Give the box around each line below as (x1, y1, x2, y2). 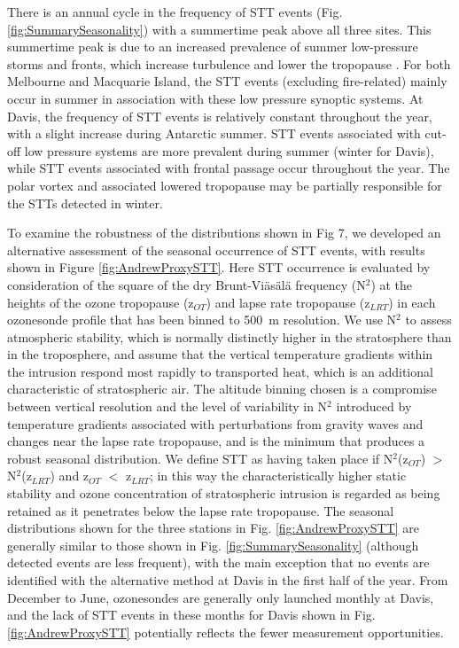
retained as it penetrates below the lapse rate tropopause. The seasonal (7, 501, 394, 519)
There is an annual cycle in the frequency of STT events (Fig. (7, 3, 343, 20)
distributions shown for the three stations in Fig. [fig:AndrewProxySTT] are (7, 519, 420, 537)
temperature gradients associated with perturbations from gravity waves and (7, 414, 424, 433)
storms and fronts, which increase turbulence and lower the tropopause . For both (7, 54, 451, 73)
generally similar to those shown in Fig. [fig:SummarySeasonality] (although (7, 535, 419, 554)
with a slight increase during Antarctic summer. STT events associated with (7, 124, 421, 143)
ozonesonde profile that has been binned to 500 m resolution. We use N (7, 310, 397, 329)
